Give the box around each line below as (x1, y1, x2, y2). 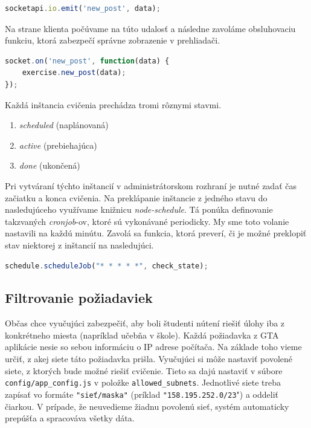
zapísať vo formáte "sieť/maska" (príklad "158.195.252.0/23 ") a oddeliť (5, 387, 278, 400)
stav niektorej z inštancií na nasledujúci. (5, 238, 154, 251)
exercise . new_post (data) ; (22, 68, 126, 77)
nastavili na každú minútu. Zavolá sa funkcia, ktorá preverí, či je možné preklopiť (5, 227, 307, 239)
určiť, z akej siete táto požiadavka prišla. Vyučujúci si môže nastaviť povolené (5, 352, 292, 365)
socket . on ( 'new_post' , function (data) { (5, 56, 170, 65)
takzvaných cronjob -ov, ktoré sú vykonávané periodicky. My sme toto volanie (5, 215, 289, 227)
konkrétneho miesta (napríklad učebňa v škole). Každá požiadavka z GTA (5, 328, 279, 341)
